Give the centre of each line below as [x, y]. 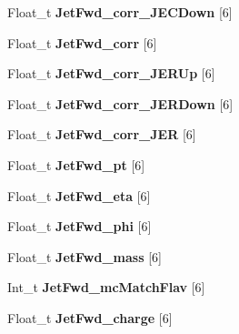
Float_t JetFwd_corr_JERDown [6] [120, 103]
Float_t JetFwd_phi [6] [80, 226]
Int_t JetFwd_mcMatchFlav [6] [106, 287]
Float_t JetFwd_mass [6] [85, 256]
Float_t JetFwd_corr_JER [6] [102, 134]
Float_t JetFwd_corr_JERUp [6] [111, 73]
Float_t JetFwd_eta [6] [79, 195]
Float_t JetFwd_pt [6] [76, 164]
